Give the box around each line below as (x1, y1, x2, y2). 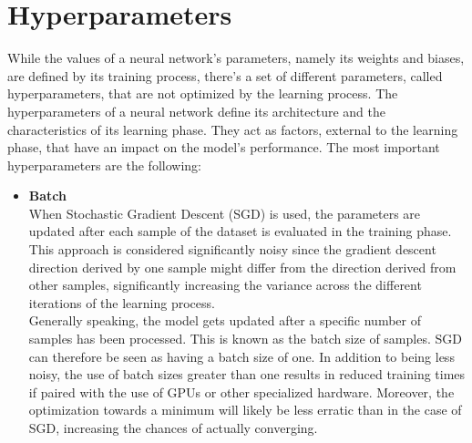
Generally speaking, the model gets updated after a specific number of (28, 311, 421, 330)
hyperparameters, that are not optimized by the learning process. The (7, 84, 398, 103)
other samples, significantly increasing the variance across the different (28, 275, 422, 294)
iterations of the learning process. (28, 293, 215, 312)
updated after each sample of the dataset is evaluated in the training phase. (28, 221, 452, 241)
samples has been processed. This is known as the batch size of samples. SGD (28, 329, 462, 348)
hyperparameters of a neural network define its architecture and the (7, 101, 385, 120)
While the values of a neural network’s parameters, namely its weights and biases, (7, 48, 465, 67)
